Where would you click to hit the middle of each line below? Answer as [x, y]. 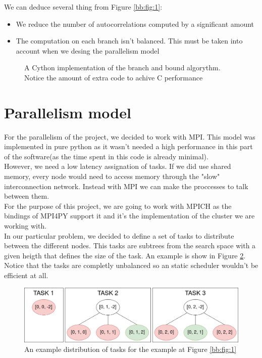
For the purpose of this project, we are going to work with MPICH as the [118, 206]
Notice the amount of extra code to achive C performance [114, 77]
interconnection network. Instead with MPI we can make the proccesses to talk [126, 186]
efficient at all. [26, 275]
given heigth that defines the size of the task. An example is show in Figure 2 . [125, 255]
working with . [25, 226]
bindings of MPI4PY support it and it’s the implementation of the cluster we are [129, 216]
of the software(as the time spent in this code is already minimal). [106, 156]
